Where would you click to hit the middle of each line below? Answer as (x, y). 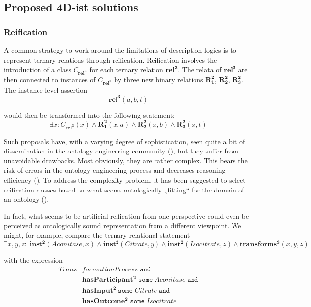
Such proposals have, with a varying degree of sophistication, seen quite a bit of (125, 141)
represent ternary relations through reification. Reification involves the (111, 59)
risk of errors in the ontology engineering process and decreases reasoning (115, 170)
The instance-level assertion (46, 90)
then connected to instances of (50, 79)
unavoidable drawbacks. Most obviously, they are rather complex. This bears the (126, 160)
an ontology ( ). (27, 199)
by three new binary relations (159, 79)
